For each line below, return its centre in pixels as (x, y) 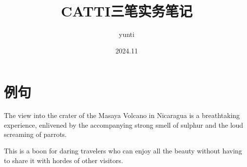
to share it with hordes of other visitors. (64, 160)
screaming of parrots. (35, 134)
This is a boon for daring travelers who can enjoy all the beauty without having (123, 151)
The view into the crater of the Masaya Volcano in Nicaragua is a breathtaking (122, 115)
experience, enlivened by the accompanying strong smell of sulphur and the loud (124, 125)
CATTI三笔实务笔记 (127, 11)
